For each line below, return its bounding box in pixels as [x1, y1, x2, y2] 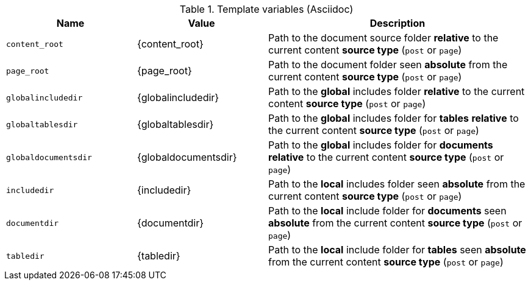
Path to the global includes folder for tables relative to [268, 112, 519, 124]
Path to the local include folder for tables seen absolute [268, 244, 526, 256]
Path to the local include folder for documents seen [268, 205, 507, 217]
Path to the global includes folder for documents [268, 139, 493, 151]
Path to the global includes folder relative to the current [268, 85, 525, 97]
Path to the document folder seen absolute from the [268, 58, 508, 71]
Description [369, 17, 426, 29]
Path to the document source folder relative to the [268, 32, 499, 44]
